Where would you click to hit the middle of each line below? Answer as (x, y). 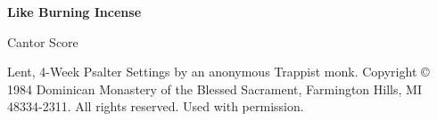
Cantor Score (43, 41)
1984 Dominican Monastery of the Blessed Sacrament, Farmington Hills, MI (214, 89)
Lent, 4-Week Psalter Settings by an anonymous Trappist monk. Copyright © (218, 72)
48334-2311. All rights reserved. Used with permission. (156, 106)
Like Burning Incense (74, 12)
